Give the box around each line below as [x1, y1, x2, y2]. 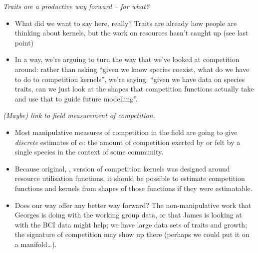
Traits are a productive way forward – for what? [3, 1, 150, 11]
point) [14, 37, 34, 47]
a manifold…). [14, 238, 57, 249]
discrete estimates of [14, 136, 77, 147]
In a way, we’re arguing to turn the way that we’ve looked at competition [14, 54, 240, 64]
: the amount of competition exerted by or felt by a [83, 136, 241, 147]
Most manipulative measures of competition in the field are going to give [14, 126, 238, 137]
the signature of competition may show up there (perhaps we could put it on [14, 229, 250, 239]
